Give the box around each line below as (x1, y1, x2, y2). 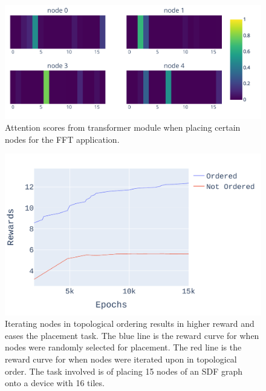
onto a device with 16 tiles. (5, 376, 105, 389)
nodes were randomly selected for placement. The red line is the (5, 341, 242, 353)
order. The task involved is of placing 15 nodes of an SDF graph (5, 364, 243, 377)
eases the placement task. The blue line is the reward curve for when (5, 329, 259, 341)
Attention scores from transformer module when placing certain (5, 121, 241, 134)
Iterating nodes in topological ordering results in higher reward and (5, 317, 255, 330)
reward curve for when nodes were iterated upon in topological (5, 352, 237, 365)
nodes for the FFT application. (5, 133, 120, 145)
